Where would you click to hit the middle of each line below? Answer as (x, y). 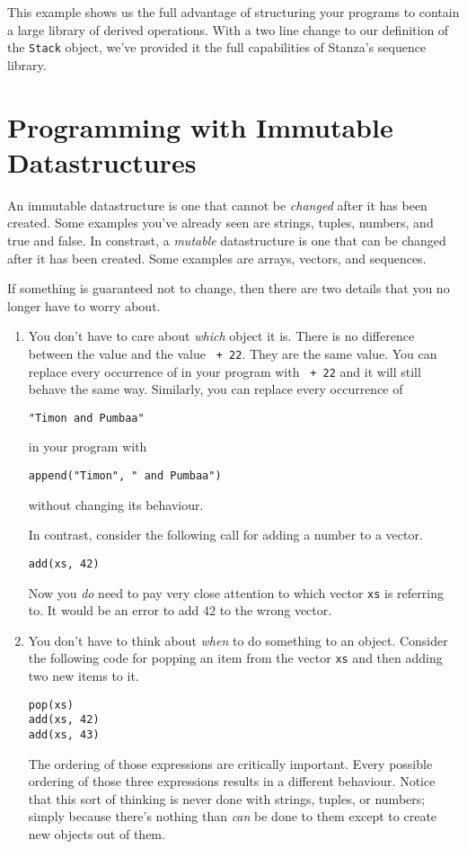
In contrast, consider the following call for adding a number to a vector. (225, 535)
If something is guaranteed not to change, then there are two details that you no (229, 288)
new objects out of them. (97, 834)
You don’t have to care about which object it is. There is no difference (221, 336)
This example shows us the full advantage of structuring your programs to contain (233, 12)
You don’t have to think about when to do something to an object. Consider (238, 640)
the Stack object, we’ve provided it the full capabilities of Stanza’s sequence (217, 47)
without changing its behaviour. (116, 504)
